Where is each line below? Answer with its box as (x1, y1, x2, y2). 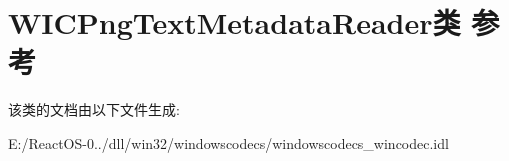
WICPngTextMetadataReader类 (8, 2, 461, 43)
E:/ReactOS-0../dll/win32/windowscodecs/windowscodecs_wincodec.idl (8, 132, 449, 153)
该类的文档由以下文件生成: (8, 99, 180, 120)
